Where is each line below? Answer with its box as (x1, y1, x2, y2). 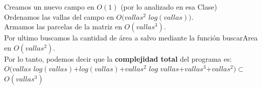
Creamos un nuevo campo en (4, 2, 94, 12)
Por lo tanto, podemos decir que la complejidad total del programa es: (4, 53, 232, 64)
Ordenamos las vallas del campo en (4, 11, 114, 22)
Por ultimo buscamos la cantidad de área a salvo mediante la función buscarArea (4, 32, 258, 43)
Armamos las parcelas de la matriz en (4, 21, 122, 32)
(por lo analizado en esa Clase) (121, 2, 217, 12)
